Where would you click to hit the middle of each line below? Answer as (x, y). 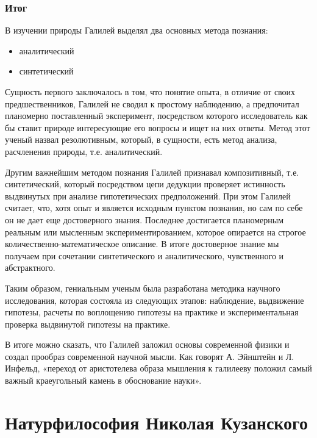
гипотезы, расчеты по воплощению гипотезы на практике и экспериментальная (152, 312)
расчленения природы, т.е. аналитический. (84, 151)
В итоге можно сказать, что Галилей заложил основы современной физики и (147, 344)
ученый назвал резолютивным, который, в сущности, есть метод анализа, (141, 139)
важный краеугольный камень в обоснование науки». (103, 380)
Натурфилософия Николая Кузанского (157, 422)
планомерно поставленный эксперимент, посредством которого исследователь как (156, 116)
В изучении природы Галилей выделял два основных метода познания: (137, 30)
